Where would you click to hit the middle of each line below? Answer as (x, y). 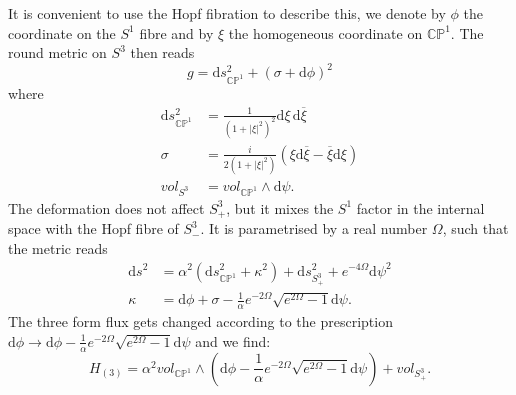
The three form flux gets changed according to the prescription (200, 321)
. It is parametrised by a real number (314, 228)
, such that (475, 228)
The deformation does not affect (106, 207)
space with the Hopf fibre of (93, 228)
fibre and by (176, 32)
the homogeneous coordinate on (325, 32)
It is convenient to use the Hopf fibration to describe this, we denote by (227, 13)
